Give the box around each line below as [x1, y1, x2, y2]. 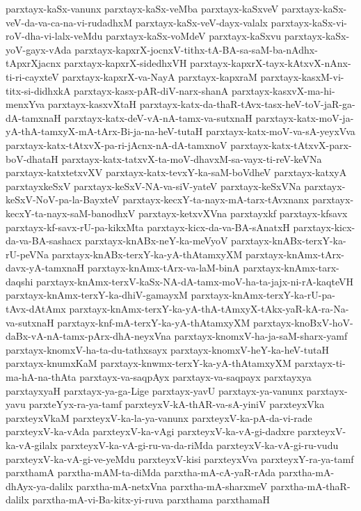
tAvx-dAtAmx [6, 301, 66, 316]
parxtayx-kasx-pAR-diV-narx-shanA [74, 83, 229, 97]
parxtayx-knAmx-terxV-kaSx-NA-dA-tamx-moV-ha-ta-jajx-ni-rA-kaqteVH [36, 274, 353, 288]
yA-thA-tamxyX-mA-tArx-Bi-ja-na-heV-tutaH [6, 124, 203, 139]
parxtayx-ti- [294, 356, 346, 370]
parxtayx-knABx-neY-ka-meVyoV [84, 233, 228, 248]
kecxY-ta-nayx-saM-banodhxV [6, 205, 136, 220]
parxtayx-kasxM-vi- [260, 69, 344, 84]
